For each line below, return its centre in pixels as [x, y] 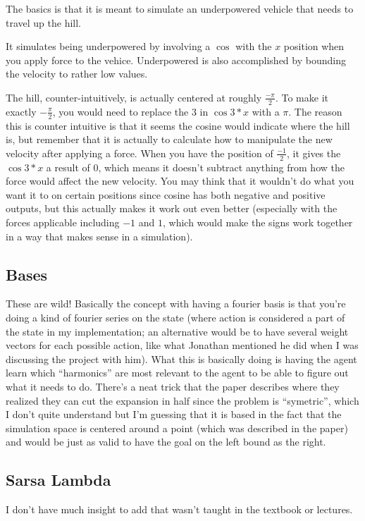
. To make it [302, 97]
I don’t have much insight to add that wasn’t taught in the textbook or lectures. [179, 509]
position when [314, 46]
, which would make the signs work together [258, 222]
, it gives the [314, 153]
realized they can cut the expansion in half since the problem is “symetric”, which [182, 400]
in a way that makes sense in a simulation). [99, 236]
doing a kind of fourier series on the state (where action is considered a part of [175, 317]
